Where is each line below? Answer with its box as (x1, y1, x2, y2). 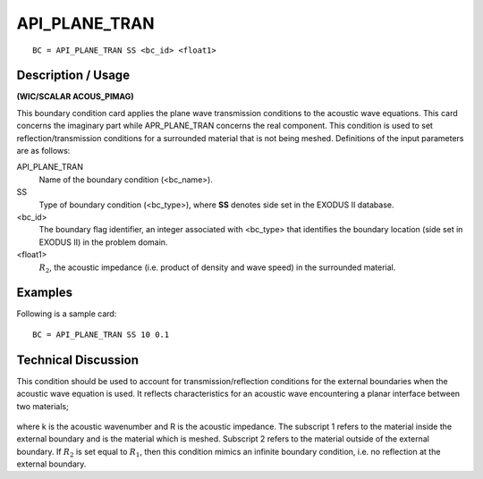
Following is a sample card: (16, 308, 117, 319)
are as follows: (16, 146, 71, 156)
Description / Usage (16, 68, 130, 83)
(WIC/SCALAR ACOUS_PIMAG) (16, 91, 134, 102)
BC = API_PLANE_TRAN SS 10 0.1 (32, 329, 170, 340)
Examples (16, 285, 73, 300)
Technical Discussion (16, 352, 139, 367)
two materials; (16, 400, 69, 411)
